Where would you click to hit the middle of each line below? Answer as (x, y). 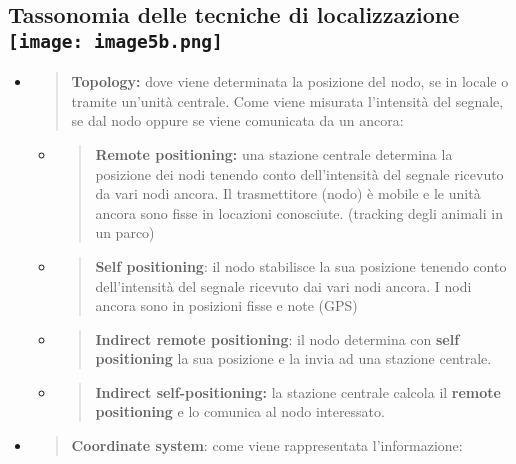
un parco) (125, 232)
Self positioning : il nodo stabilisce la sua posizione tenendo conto (301, 265)
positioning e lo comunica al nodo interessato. (240, 411)
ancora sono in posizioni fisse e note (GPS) (226, 305)
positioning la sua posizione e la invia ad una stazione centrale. (293, 358)
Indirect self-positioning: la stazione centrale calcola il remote (298, 391)
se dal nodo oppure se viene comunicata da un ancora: (237, 120)
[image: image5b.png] (115, 41)
